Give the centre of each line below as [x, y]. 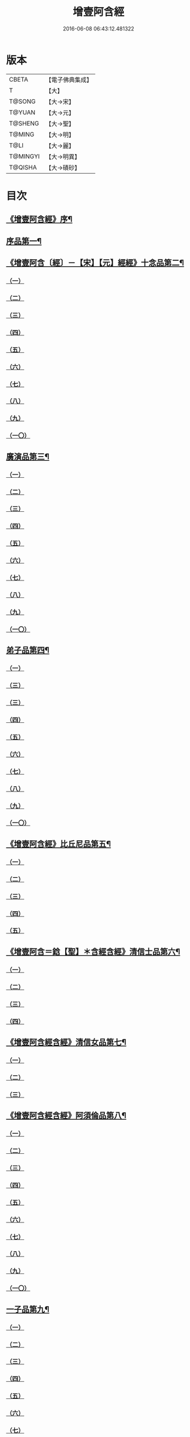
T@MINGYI [24, 156]
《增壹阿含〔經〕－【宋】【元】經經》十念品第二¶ [95, 263]
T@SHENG [24, 123]
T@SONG [23, 101]
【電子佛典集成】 [69, 80]
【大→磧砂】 [63, 168]
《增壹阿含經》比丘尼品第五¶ [59, 844]
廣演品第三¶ [28, 456]
